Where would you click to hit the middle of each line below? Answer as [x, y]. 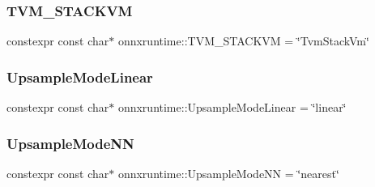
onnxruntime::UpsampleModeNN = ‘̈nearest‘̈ [228, 173]
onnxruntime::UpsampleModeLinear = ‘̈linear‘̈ [232, 107]
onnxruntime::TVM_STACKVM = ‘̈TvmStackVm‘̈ [243, 41]
